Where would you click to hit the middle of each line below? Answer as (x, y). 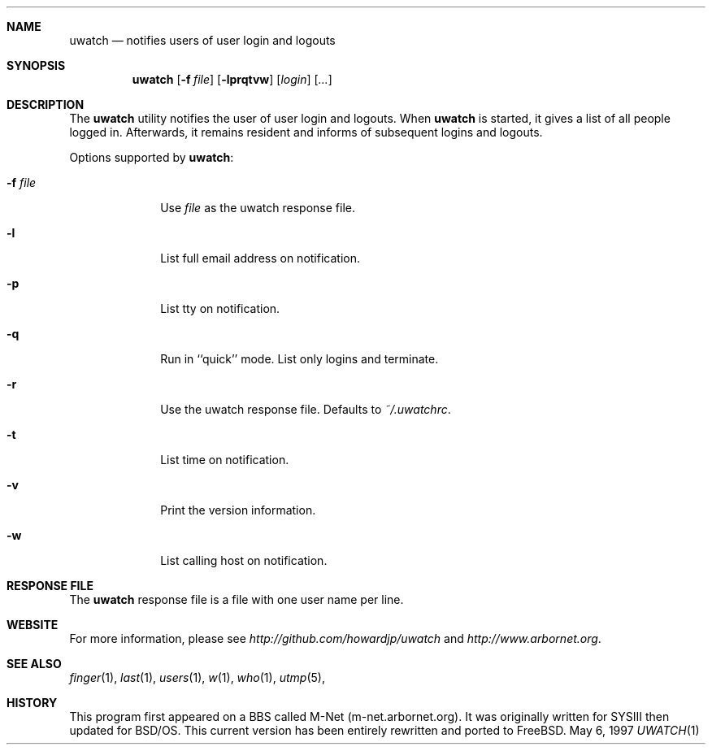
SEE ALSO (34, 664)
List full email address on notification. (260, 258)
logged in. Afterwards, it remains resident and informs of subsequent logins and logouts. (306, 132)
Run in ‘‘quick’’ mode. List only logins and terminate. (300, 359)
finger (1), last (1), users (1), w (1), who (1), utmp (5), (197, 677)
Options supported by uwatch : (152, 157)
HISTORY (32, 703)
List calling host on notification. (244, 560)
